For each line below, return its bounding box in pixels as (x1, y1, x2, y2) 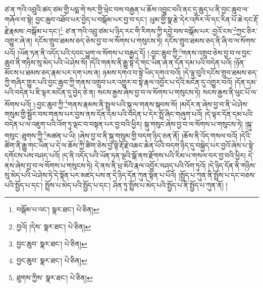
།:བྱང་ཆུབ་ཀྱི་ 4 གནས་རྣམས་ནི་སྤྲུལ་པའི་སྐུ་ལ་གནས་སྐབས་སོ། (33, 97, 178, 109)
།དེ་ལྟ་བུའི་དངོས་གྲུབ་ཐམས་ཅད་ (183, 67, 258, 77)
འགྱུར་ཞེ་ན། (5, 35, 33, 46)
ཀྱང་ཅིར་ (236, 25, 257, 36)
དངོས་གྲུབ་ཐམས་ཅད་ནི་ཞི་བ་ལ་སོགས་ (165, 35, 256, 46)
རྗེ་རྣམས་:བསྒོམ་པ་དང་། (5, 25, 60, 36)
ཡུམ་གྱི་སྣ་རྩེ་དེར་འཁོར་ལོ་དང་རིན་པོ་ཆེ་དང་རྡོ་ (149, 14, 259, 24)
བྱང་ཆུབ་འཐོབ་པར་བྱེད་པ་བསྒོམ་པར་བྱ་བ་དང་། (35, 14, 147, 24)
